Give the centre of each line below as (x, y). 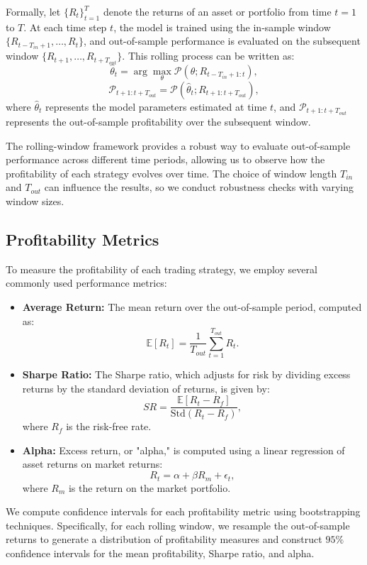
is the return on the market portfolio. (149, 487)
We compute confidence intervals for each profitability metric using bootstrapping (183, 511)
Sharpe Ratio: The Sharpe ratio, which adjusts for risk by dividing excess (186, 374)
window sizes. (35, 201)
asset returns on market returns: (92, 464)
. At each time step (65, 27)
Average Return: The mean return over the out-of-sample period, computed (192, 307)
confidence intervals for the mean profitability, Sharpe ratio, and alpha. (160, 553)
